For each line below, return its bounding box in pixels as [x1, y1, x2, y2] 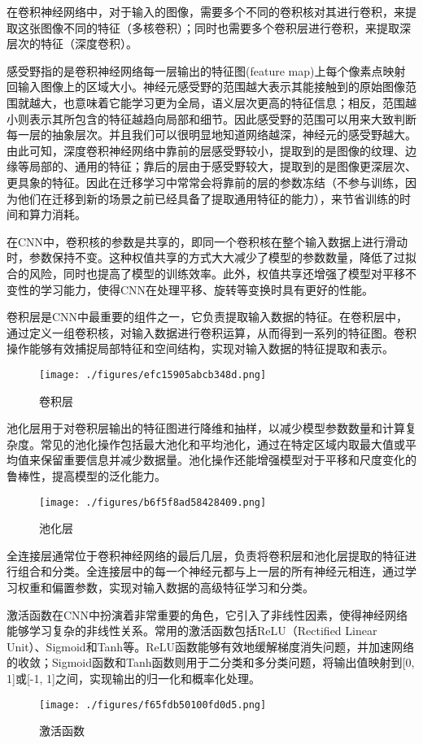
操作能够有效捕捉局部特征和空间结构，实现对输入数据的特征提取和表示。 [7, 340, 394, 357]
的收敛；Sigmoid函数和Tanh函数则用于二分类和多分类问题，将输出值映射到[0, [7, 654, 415, 671]
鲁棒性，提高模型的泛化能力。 [7, 467, 166, 484]
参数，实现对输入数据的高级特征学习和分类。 [74, 578, 314, 595]
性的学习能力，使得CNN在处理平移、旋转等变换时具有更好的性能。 [17, 281, 374, 298]
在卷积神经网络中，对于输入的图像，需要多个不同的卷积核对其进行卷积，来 [7, 3, 405, 20]
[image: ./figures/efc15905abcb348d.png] [39, 368, 267, 381]
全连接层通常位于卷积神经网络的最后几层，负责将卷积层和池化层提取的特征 [7, 546, 405, 563]
